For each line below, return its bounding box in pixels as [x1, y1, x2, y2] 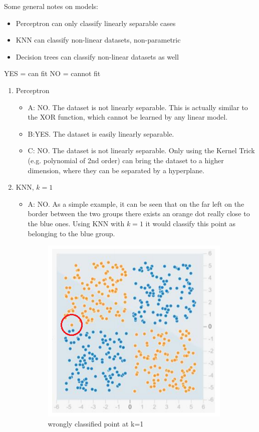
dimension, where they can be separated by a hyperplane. [28, 165, 204, 175]
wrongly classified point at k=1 [48, 418, 144, 428]
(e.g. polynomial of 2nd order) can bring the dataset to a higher [28, 155, 224, 165]
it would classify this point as [145, 218, 236, 228]
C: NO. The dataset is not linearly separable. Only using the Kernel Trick [28, 145, 255, 156]
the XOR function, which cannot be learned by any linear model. [28, 112, 228, 122]
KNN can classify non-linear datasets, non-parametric [16, 35, 181, 45]
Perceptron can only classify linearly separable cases [16, 18, 176, 28]
